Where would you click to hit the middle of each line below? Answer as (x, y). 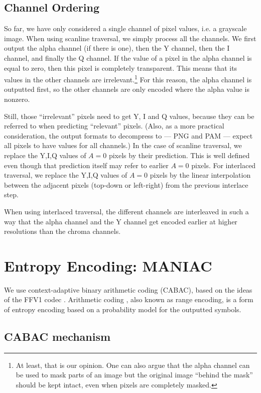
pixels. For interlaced (224, 165)
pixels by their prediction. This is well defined (179, 155)
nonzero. (17, 99)
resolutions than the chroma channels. (62, 231)
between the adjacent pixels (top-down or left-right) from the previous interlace (126, 184)
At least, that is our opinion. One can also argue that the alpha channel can (133, 365)
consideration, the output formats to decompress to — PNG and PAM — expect (128, 135)
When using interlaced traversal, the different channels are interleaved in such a (126, 211)
